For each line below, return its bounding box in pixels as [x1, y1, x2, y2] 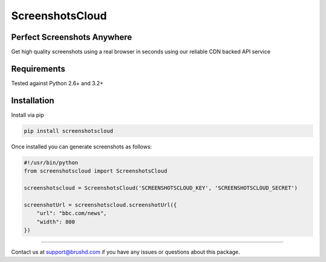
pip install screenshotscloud [24, 127, 113, 134]
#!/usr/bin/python [24, 159, 78, 166]
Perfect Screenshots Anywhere [11, 32, 132, 42]
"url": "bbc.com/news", [36, 210, 107, 217]
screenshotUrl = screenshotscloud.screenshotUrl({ [24, 201, 177, 208]
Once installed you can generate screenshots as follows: [11, 142, 152, 150]
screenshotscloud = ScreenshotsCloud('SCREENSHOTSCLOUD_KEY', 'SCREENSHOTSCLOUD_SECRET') [24, 185, 298, 191]
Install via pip [11, 111, 45, 118]
